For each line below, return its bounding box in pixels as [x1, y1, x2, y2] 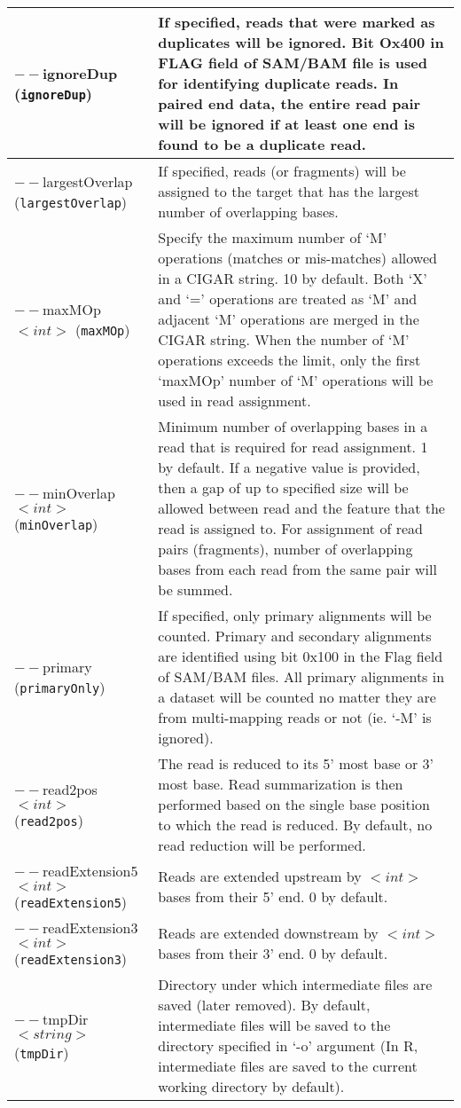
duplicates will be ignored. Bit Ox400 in [158, 32, 444, 52]
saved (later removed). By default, [158, 994, 371, 1015]
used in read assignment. [158, 390, 311, 411]
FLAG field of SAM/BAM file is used [158, 52, 427, 73]
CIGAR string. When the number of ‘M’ [158, 329, 410, 350]
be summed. [158, 579, 233, 600]
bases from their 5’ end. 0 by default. [158, 886, 388, 907]
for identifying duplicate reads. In [158, 73, 399, 93]
